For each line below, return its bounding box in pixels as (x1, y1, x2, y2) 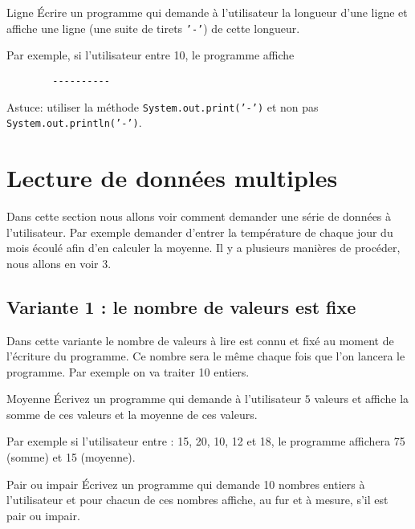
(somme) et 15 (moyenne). (6, 449, 136, 466)
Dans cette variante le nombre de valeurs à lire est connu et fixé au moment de (6, 332, 394, 348)
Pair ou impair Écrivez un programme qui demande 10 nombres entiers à (6, 475, 365, 492)
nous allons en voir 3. (6, 254, 112, 271)
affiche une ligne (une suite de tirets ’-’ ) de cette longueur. (6, 19, 300, 36)
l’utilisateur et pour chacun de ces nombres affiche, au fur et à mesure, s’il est (6, 491, 389, 508)
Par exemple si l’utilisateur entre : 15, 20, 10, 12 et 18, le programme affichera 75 (6, 433, 405, 450)
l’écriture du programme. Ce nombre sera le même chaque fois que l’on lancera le (6, 348, 405, 364)
